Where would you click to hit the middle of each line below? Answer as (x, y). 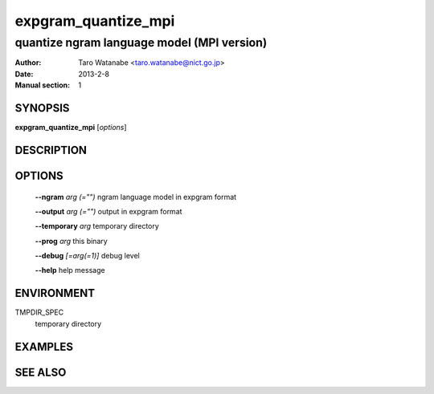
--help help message (70, 270)
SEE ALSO (41, 372)
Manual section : (43, 85)
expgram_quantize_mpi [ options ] (71, 128)
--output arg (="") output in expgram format (108, 211)
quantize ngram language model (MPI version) (141, 43)
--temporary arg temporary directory (97, 226)
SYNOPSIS (42, 108)
